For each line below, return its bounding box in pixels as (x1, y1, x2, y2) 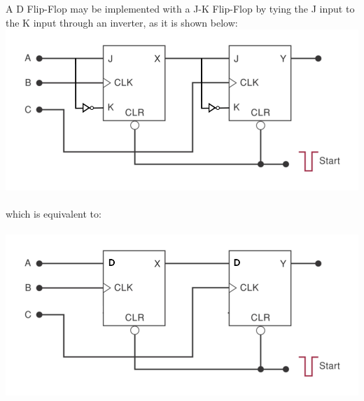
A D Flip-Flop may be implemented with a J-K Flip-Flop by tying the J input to (6, 1, 355, 15)
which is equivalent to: (6, 206, 101, 221)
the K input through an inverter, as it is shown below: (6, 15, 238, 29)
